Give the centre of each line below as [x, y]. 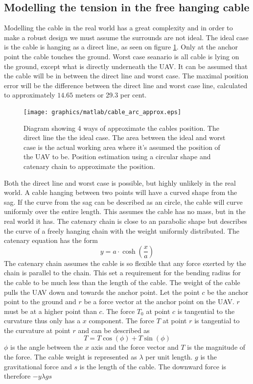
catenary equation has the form [51, 240]
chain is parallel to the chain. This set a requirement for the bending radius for [122, 273]
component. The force [121, 321]
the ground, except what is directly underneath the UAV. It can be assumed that [126, 66]
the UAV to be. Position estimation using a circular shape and [117, 156]
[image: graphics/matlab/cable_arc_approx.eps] [103, 112]
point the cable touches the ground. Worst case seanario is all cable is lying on [122, 56]
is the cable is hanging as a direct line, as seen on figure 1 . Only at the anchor [121, 47]
